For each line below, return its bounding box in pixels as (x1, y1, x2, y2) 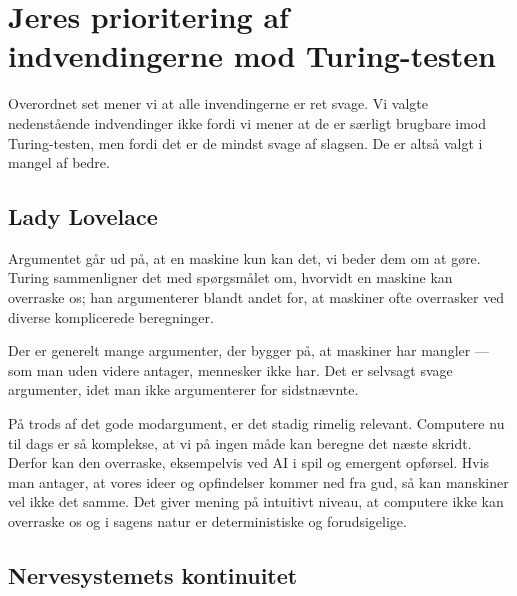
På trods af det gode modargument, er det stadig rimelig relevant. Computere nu (8, 413, 505, 434)
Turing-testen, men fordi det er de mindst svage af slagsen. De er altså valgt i (8, 132, 483, 153)
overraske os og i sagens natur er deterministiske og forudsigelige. (8, 511, 407, 532)
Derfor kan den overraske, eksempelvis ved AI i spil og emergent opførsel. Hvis (8, 452, 490, 473)
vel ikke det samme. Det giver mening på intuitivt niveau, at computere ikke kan (8, 491, 504, 512)
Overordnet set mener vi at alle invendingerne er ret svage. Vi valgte (8, 93, 428, 114)
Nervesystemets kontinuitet (8, 560, 298, 590)
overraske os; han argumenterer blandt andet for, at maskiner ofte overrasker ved (8, 287, 505, 308)
